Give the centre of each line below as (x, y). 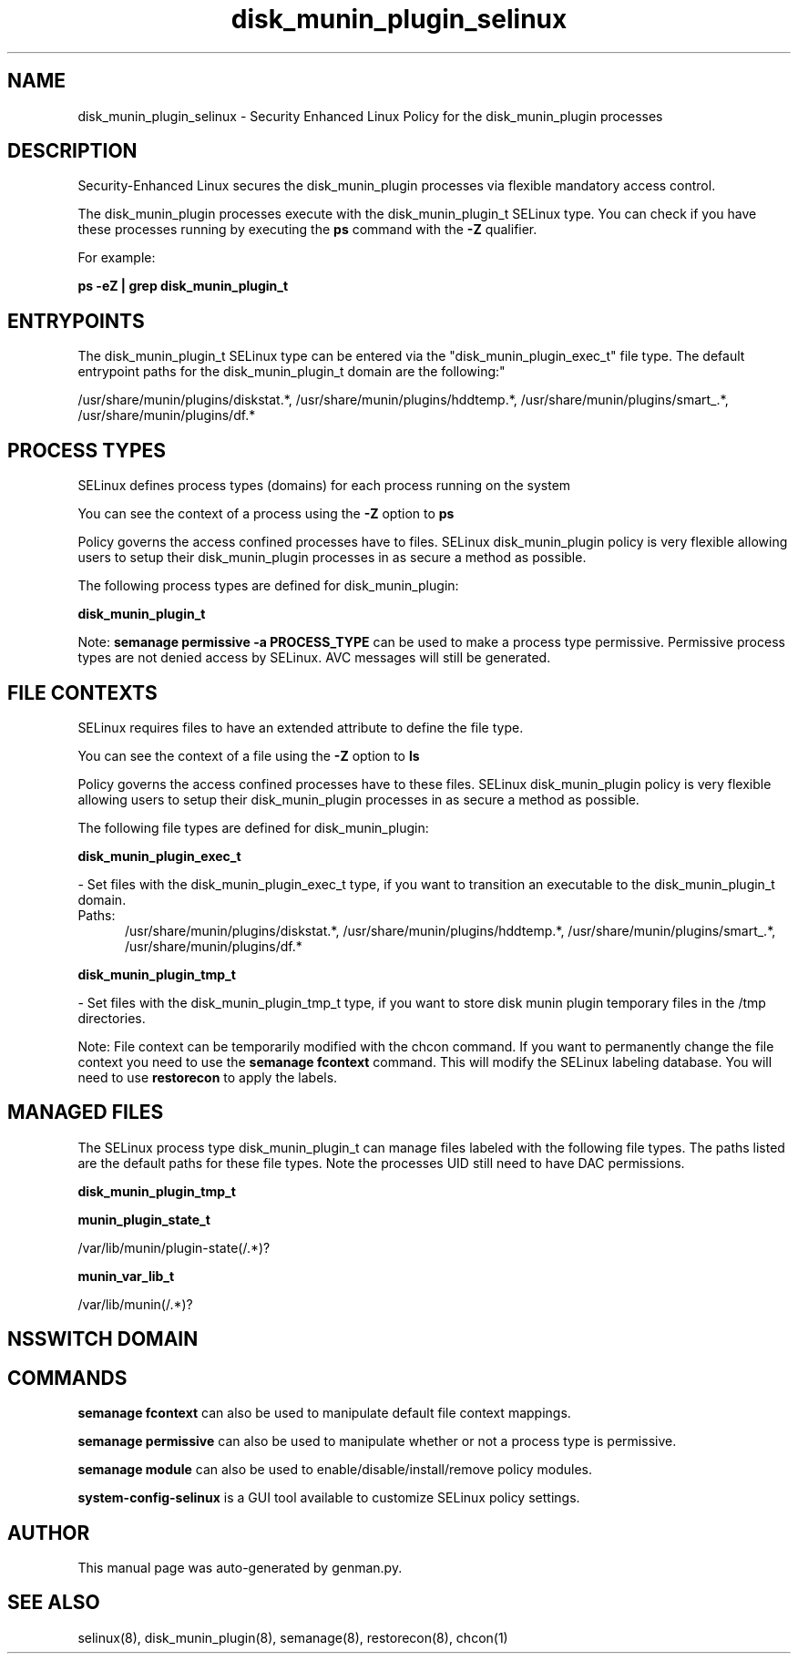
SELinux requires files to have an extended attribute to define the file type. (301, 727)
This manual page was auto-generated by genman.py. (240, 1567)
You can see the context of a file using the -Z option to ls (249, 755)
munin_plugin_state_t (144, 1219)
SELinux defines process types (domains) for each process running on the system (324, 486)
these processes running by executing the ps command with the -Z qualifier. (307, 230)
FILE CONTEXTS (82, 692)
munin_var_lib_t (126, 1276)
